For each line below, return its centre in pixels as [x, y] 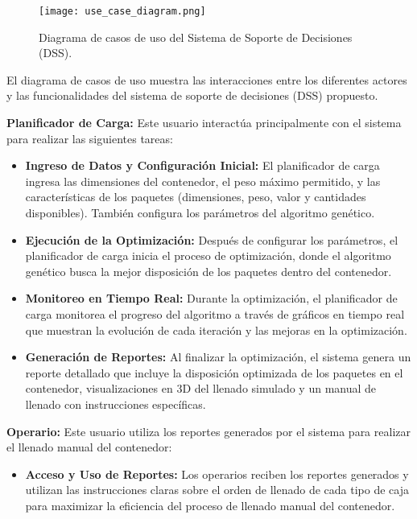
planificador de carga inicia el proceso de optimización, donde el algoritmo [208, 255]
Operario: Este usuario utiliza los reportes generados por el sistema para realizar [208, 431]
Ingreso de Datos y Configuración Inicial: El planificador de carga [202, 165]
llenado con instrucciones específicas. [116, 404]
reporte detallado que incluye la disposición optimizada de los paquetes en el [214, 372]
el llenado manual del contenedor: [89, 447]
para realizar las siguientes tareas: [90, 138]
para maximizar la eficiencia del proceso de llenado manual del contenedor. [210, 505]
